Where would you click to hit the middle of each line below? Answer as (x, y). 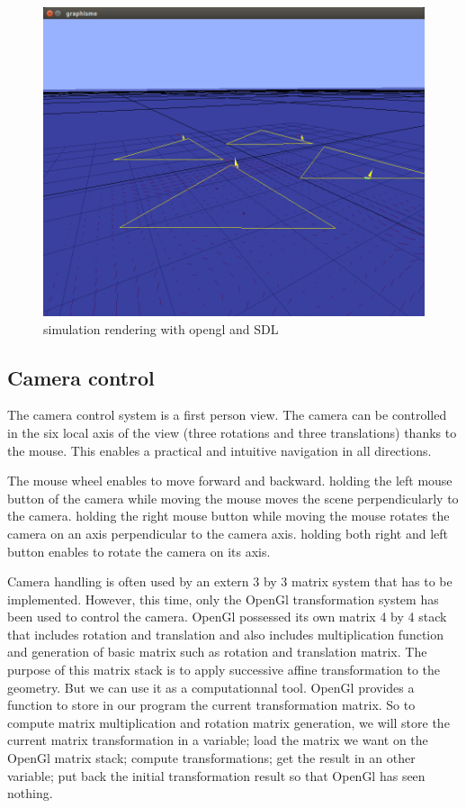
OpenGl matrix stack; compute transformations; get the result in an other (211, 758)
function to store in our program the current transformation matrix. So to (211, 705)
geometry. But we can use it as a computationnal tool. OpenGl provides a (211, 687)
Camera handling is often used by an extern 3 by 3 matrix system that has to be (230, 581)
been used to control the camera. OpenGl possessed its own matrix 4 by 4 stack (227, 617)
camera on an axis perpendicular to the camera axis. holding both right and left (228, 533)
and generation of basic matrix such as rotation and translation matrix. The (217, 652)
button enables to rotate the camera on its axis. (139, 551)
